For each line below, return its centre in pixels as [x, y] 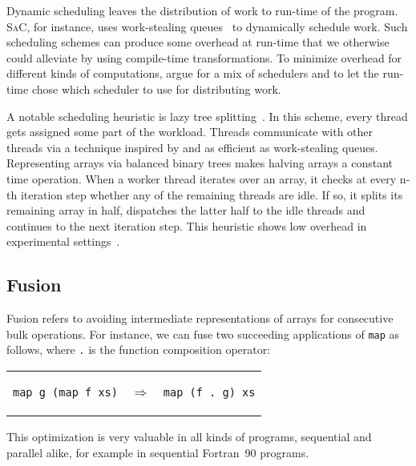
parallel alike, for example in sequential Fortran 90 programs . [158, 452]
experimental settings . [63, 241]
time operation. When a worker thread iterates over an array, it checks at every [202, 178]
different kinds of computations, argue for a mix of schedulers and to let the [193, 73]
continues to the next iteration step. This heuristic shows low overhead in [187, 225]
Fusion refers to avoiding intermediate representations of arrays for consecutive [200, 318]
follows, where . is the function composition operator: [139, 349]
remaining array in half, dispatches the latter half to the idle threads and [186, 210]
